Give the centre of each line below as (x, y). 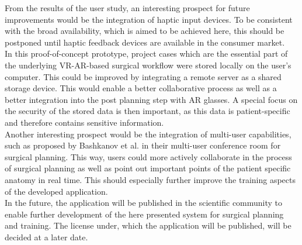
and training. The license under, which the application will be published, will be (148, 225)
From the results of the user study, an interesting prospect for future (127, 8)
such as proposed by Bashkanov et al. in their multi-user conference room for (143, 145)
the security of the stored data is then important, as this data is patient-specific (147, 111)
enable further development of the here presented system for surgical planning (144, 214)
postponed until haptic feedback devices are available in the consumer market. (145, 42)
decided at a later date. (46, 237)
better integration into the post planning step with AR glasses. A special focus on (151, 99)
